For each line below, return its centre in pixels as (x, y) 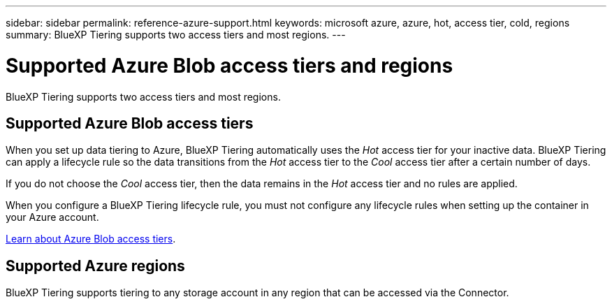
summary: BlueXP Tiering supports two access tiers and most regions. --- (176, 35)
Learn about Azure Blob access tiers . (91, 239)
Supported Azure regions (95, 266)
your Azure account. (52, 217)
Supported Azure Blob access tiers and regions (229, 65)
